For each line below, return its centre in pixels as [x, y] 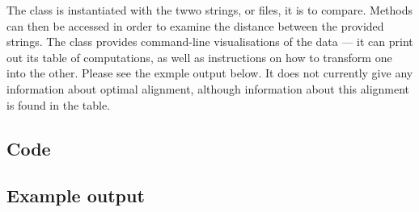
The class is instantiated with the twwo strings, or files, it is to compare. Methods [210, 10]
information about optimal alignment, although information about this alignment [208, 88]
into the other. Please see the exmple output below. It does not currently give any [210, 73]
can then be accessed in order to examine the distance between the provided [195, 25]
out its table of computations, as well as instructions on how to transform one [199, 57]
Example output [76, 195]
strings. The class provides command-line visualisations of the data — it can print [210, 42]
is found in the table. [59, 104]
